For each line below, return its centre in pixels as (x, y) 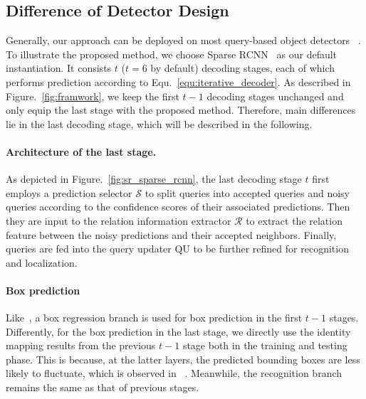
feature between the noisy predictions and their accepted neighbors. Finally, (171, 234)
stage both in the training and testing (265, 345)
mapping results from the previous (81, 345)
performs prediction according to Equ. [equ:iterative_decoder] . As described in (178, 81)
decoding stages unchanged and (275, 96)
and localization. (42, 262)
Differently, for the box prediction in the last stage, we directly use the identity (178, 331)
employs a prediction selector (69, 192)
